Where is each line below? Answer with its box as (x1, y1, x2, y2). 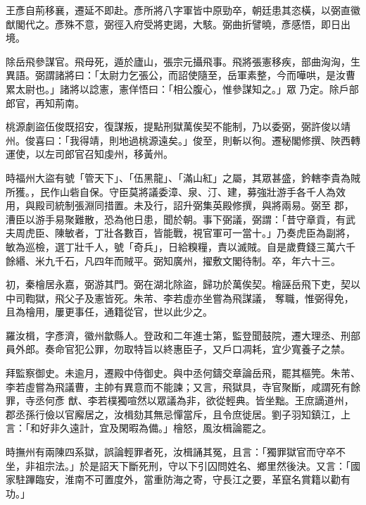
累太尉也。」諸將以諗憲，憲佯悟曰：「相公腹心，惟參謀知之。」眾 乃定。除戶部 (6, 81, 359, 96)
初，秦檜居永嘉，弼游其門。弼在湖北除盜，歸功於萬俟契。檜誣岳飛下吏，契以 (6, 277, 360, 292)
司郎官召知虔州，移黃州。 (54, 146, 173, 161)
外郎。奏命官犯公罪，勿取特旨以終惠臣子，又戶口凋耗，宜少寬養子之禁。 (15, 342, 351, 356)
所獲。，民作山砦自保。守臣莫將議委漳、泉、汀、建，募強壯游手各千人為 (6, 184, 336, 199)
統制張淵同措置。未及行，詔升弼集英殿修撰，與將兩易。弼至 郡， (54, 198, 354, 213)
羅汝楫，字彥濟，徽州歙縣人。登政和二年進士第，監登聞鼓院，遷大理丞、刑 (6, 328, 351, 342)
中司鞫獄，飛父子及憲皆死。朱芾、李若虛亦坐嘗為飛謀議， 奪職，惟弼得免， (6, 290, 354, 305)
